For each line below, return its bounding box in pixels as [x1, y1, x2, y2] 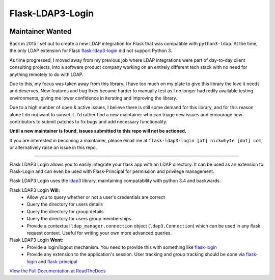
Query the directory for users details [26, 201, 103, 208]
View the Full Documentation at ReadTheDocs [9, 268, 106, 274]
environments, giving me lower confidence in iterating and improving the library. [9, 95, 178, 101]
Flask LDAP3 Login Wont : [9, 237, 64, 243]
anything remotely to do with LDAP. [9, 71, 84, 78]
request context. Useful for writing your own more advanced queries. [26, 230, 172, 236]
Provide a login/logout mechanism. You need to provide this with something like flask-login [26, 244, 217, 250]
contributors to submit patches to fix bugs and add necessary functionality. [9, 118, 168, 124]
